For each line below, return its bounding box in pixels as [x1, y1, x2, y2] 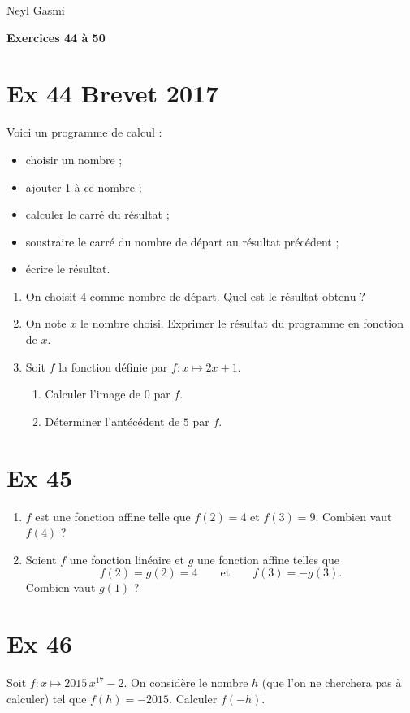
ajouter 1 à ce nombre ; [25, 178, 142, 195]
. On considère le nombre [123, 674, 248, 691]
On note [25, 315, 67, 332]
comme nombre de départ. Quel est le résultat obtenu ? [89, 287, 365, 304]
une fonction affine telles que [196, 550, 340, 567]
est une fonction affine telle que [35, 507, 191, 524]
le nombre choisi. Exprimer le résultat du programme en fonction [80, 315, 404, 332]
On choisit [25, 287, 77, 304]
